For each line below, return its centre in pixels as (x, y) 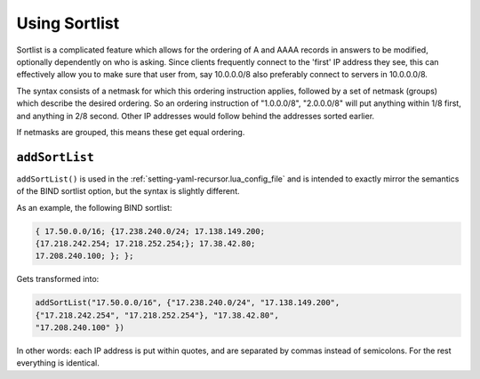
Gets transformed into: (58, 279)
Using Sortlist (68, 23)
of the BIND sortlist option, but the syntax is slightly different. (128, 191)
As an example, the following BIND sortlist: (94, 207)
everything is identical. (58, 363)
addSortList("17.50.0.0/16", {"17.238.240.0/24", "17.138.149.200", (188, 303)
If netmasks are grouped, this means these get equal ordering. (131, 132)
